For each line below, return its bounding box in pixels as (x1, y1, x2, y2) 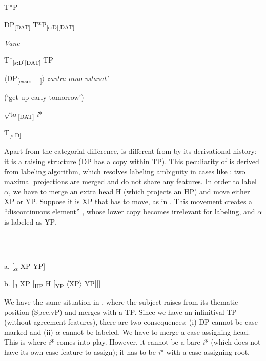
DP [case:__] (7, 73, 42, 85)
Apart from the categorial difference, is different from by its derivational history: (4, 146, 257, 156)
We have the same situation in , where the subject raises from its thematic (4, 296, 238, 307)
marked (4, 326, 28, 337)
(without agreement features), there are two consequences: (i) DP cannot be (4, 316, 243, 327)
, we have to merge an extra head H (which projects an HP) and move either (8, 186, 250, 196)
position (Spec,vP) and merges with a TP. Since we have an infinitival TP (4, 306, 237, 317)
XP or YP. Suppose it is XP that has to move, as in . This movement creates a (4, 196, 253, 207)
